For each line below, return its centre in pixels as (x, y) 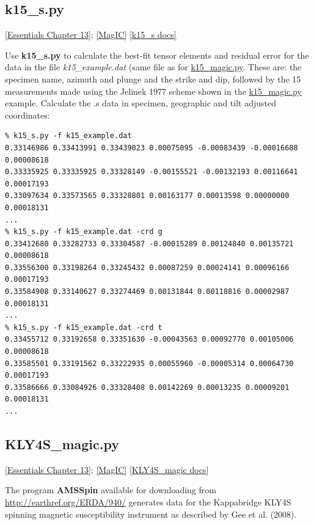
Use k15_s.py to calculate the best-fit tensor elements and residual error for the (157, 55)
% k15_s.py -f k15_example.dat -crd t (84, 327)
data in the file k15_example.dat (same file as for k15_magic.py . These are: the (153, 67)
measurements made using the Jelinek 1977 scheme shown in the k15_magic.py (153, 91)
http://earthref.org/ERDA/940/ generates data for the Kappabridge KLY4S (148, 502)
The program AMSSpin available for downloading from (111, 490)
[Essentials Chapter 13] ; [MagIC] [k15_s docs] (91, 35)
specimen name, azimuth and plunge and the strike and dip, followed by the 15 (153, 79)
